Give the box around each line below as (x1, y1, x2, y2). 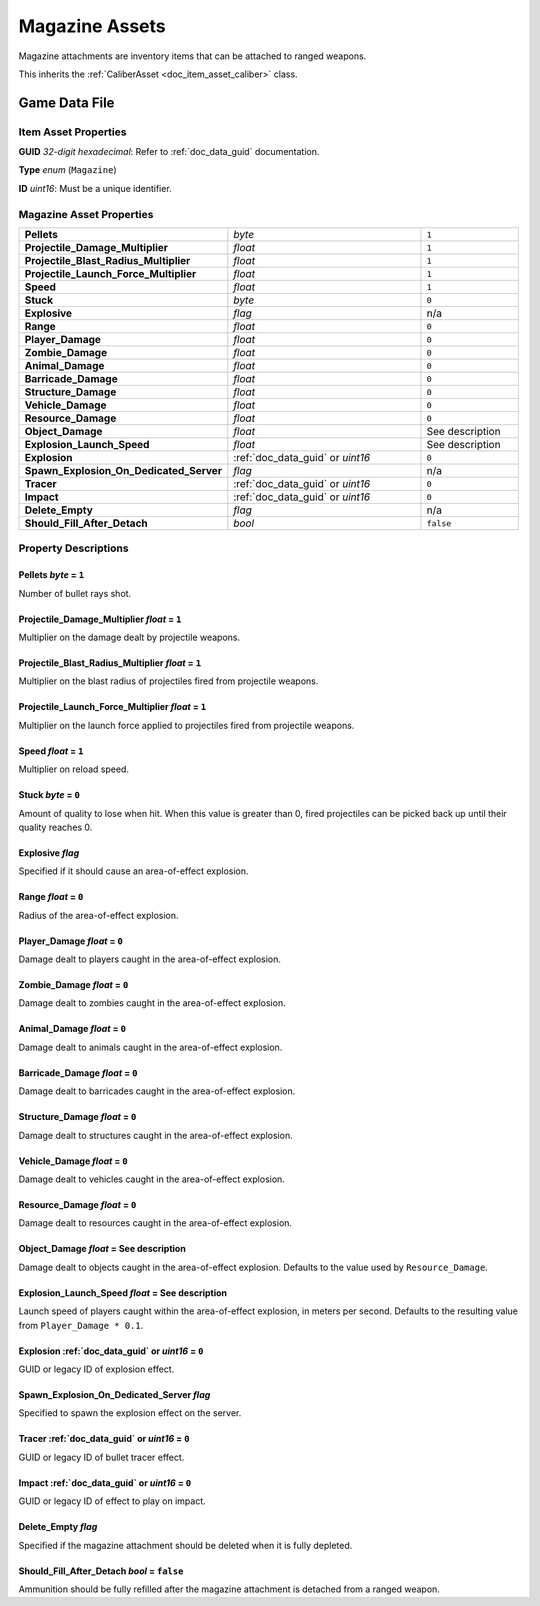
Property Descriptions (18, 541, 129, 555)
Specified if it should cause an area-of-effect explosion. (18, 865, 249, 877)
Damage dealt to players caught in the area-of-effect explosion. (18, 953, 282, 965)
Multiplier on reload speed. (18, 763, 130, 775)
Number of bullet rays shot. (18, 587, 132, 599)
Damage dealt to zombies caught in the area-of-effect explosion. (18, 997, 286, 1009)
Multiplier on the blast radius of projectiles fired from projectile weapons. (18, 675, 319, 687)
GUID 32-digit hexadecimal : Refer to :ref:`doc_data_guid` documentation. (18, 146, 320, 158)
